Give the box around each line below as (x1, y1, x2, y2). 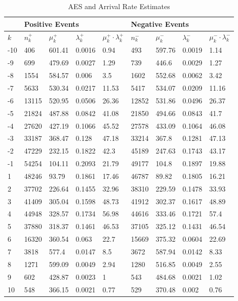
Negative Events (131, 18, 189, 29)
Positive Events (24, 18, 79, 29)
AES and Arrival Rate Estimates (68, 1, 170, 11)
